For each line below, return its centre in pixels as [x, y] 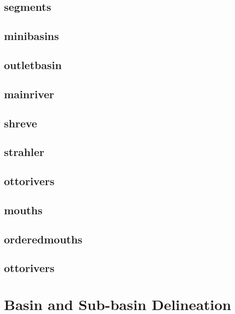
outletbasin [33, 64]
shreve [21, 123]
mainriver [29, 94]
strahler [24, 152]
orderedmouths [43, 239]
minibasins [32, 36]
